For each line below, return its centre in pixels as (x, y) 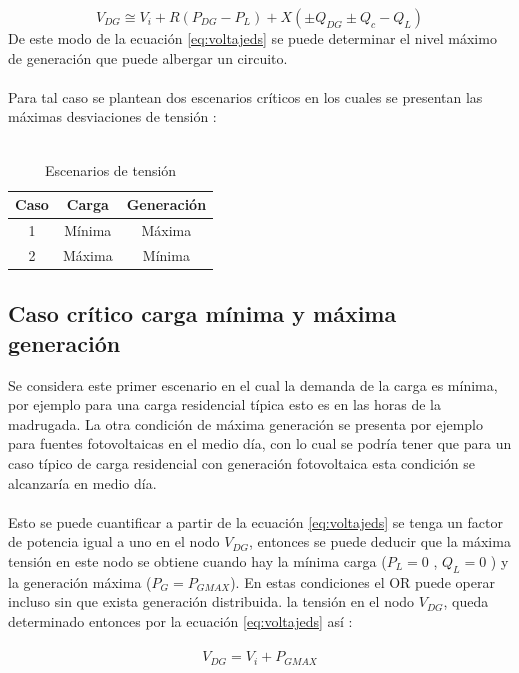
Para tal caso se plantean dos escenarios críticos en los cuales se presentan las (245, 96)
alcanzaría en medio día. (82, 482)
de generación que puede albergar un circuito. (148, 57)
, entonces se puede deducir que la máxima (380, 541)
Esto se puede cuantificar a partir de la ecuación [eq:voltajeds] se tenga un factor (255, 521)
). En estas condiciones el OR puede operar (362, 581)
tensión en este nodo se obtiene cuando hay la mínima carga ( (197, 560)
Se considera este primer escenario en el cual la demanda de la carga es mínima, (253, 384)
